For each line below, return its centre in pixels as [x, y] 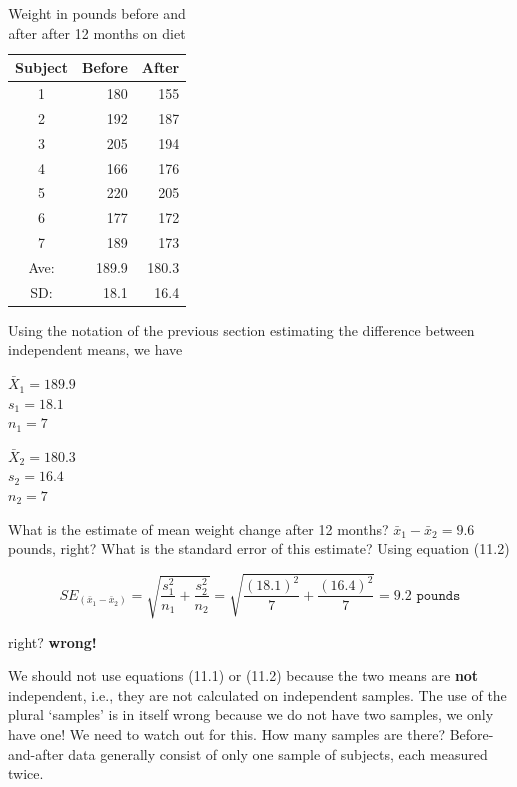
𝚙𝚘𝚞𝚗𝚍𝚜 [438, 595]
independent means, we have [95, 349]
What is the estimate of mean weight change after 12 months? [198, 528]
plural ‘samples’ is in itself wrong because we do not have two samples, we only [251, 714]
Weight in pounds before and [97, 13]
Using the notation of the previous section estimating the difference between [241, 329]
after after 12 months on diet [97, 32]
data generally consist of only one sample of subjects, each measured [278, 753]
